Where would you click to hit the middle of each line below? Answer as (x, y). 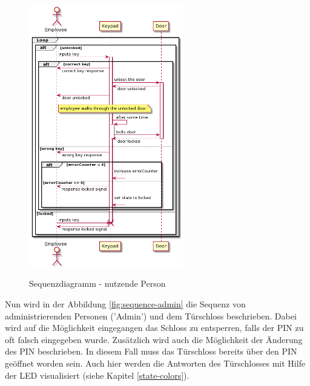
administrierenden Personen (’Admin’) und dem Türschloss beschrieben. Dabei (151, 316)
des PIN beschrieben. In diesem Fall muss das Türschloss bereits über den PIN (151, 351)
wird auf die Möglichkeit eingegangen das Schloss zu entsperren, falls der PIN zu (154, 328)
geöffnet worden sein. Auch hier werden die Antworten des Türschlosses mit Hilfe (155, 363)
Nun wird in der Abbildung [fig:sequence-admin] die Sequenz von (125, 304)
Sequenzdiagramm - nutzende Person (97, 283)
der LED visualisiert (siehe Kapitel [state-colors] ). (97, 375)
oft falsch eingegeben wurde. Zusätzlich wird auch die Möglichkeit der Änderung (154, 339)
